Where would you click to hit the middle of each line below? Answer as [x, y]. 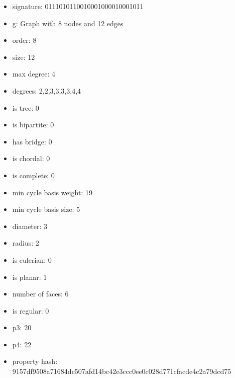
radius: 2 [26, 243]
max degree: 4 [34, 74]
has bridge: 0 [32, 141]
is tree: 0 [26, 107]
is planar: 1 [30, 277]
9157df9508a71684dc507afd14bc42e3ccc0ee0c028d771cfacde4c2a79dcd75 [122, 371]
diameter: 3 [30, 226]
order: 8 [24, 40]
